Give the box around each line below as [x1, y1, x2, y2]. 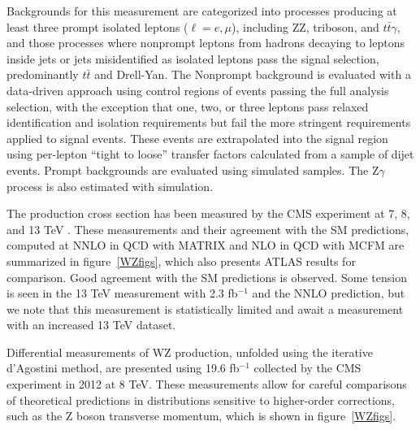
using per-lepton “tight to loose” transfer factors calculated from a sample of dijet [6, 146, 414, 163]
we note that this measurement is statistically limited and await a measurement [6, 300, 404, 317]
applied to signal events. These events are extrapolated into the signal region [6, 129, 388, 146]
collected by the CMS [253, 359, 362, 376]
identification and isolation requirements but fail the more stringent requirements [6, 114, 411, 131]
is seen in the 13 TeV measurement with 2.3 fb [6, 284, 238, 302]
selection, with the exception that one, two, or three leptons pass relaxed [6, 98, 369, 115]
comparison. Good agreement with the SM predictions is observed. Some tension [6, 268, 407, 285]
